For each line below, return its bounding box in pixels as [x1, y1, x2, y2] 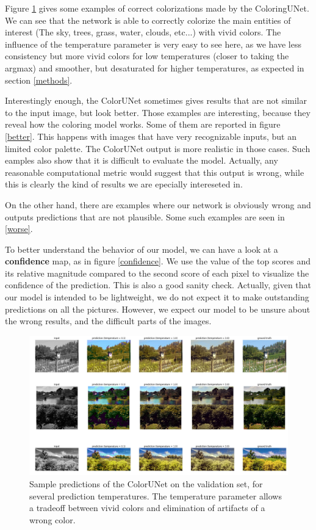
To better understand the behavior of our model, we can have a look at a [5, 242, 278, 255]
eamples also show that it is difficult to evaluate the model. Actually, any [5, 154, 278, 167]
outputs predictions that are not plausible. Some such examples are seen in [5, 210, 285, 223]
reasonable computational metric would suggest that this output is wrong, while [5, 165, 304, 178]
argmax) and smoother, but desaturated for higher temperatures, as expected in [5, 61, 304, 74]
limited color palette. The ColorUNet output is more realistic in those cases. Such [5, 142, 311, 154]
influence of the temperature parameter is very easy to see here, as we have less [5, 37, 301, 50]
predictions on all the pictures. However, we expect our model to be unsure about [5, 302, 311, 315]
